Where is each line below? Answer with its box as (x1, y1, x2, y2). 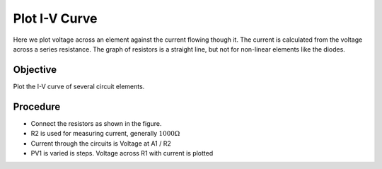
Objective (13, 64, 57, 76)
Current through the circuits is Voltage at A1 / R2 (30, 139, 171, 148)
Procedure (13, 100, 61, 112)
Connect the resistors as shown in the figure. (30, 119, 162, 127)
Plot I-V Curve (13, 11, 98, 26)
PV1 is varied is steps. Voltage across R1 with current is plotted (30, 148, 214, 157)
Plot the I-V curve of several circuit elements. (13, 82, 145, 91)
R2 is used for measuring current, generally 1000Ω (30, 129, 180, 138)
